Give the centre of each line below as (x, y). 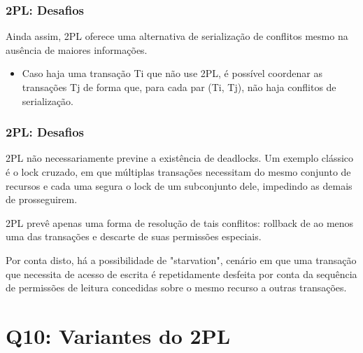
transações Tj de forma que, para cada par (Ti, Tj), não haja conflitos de (179, 87)
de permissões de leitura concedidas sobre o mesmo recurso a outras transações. (176, 288)
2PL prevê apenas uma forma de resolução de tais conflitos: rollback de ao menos (180, 222)
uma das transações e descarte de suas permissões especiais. (134, 236)
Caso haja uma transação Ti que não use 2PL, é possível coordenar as (172, 73)
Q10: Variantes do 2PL (118, 335)
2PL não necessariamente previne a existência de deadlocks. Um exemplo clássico (180, 158)
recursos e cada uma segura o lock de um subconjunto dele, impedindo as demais (179, 185)
